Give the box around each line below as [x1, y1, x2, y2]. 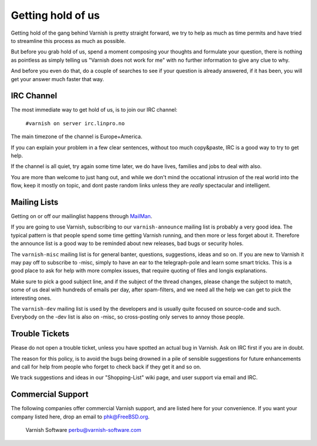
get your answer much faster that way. [11, 75, 104, 82]
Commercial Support [11, 390, 89, 400]
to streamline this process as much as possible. [11, 37, 126, 44]
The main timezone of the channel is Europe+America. [11, 133, 143, 140]
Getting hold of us [11, 9, 100, 22]
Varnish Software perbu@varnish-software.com [25, 427, 141, 434]
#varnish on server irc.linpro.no [25, 120, 125, 126]
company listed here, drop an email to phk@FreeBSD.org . [11, 413, 150, 420]
